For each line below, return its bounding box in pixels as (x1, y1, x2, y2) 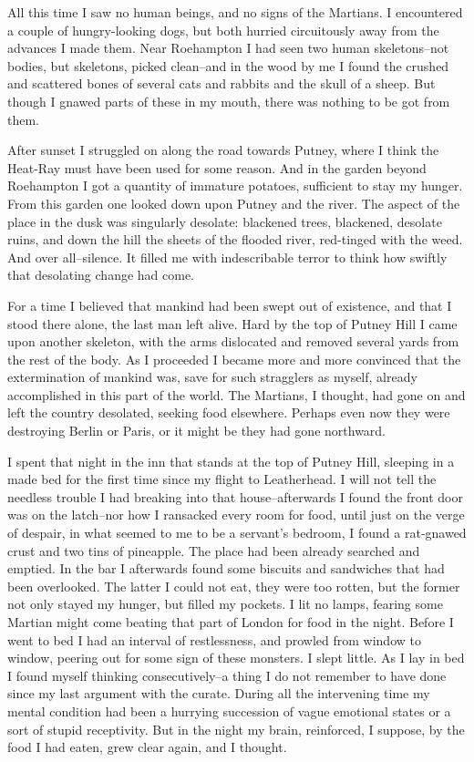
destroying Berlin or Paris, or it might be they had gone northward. (7, 421, 386, 440)
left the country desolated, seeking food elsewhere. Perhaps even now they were (7, 403, 450, 422)
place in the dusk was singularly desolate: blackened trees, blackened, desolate (7, 211, 442, 231)
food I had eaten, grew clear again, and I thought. (7, 737, 287, 757)
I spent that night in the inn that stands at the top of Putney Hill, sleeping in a (7, 451, 455, 470)
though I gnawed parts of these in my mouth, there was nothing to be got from (7, 91, 450, 110)
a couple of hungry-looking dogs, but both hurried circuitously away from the (7, 20, 439, 39)
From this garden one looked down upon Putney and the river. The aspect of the (7, 193, 460, 212)
